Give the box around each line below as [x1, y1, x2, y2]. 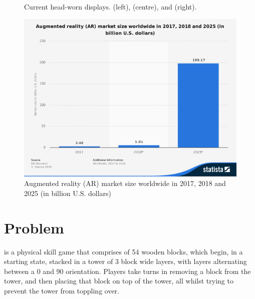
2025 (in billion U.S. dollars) [24, 187, 111, 198]
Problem [4, 217, 64, 237]
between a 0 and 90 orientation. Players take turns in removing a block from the [4, 265, 251, 276]
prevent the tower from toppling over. [4, 285, 119, 295]
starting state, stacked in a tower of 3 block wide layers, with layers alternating [4, 256, 247, 266]
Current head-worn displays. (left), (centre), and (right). [24, 1, 197, 11]
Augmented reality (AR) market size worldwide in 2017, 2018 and [24, 178, 226, 188]
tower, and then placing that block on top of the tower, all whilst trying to [4, 275, 233, 286]
